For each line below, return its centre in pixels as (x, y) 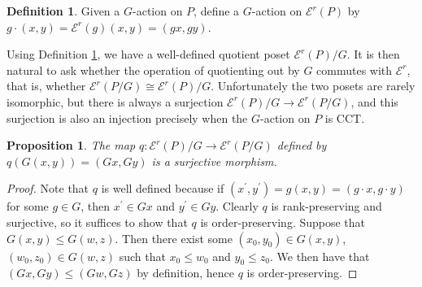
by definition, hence (186, 273)
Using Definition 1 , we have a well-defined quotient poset (148, 54)
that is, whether (46, 86)
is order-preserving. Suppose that (283, 222)
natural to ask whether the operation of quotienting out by (153, 70)
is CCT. (345, 117)
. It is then (373, 54)
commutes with (355, 70)
